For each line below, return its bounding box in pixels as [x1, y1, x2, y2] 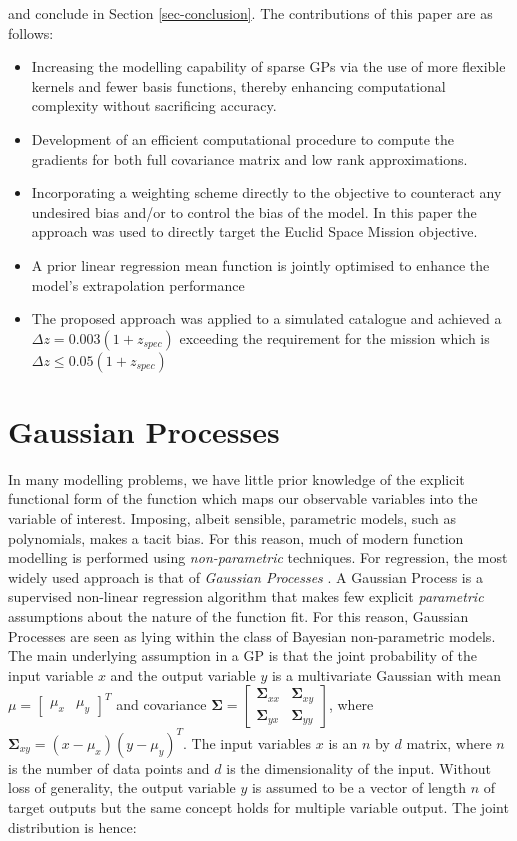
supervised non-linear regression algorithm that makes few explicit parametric [8, 586, 484, 607]
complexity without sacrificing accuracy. [31, 95, 277, 116]
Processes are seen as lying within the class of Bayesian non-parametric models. [8, 625, 496, 646]
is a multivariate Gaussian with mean [271, 664, 501, 685]
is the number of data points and [8, 757, 210, 778]
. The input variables [182, 732, 312, 753]
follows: [8, 22, 54, 43]
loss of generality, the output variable [8, 777, 236, 798]
